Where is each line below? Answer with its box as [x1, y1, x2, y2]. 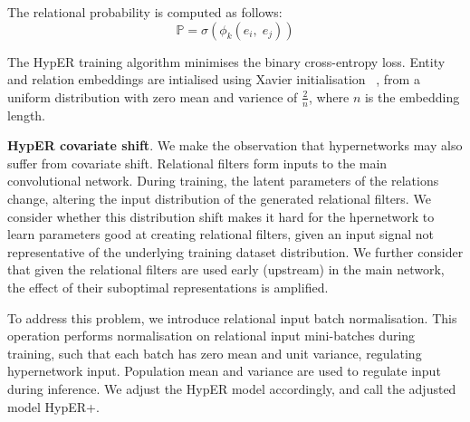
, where [308, 87, 350, 106]
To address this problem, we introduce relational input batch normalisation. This [7, 308, 457, 327]
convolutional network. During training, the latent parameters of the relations [7, 171, 439, 190]
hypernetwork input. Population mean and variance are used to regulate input [7, 361, 441, 380]
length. [7, 105, 46, 124]
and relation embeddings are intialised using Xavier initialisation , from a [7, 70, 420, 89]
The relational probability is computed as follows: [7, 3, 283, 21]
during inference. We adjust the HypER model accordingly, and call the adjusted [7, 379, 456, 398]
